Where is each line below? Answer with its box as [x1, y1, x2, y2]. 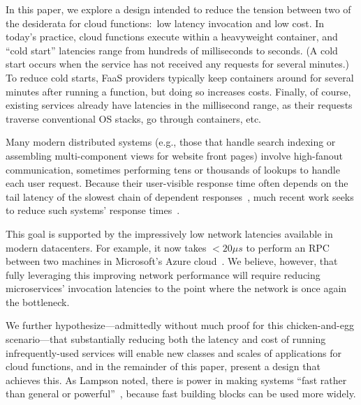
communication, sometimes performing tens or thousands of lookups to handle [6, 162, 340, 176]
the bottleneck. [6, 294, 70, 309]
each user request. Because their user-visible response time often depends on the [6, 176, 348, 190]
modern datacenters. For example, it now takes [6, 240, 207, 254]
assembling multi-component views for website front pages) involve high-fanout [6, 148, 344, 162]
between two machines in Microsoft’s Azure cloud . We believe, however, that [6, 254, 338, 268]
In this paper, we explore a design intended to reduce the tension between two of [6, 2, 351, 16]
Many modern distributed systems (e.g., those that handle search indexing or [6, 135, 336, 149]
